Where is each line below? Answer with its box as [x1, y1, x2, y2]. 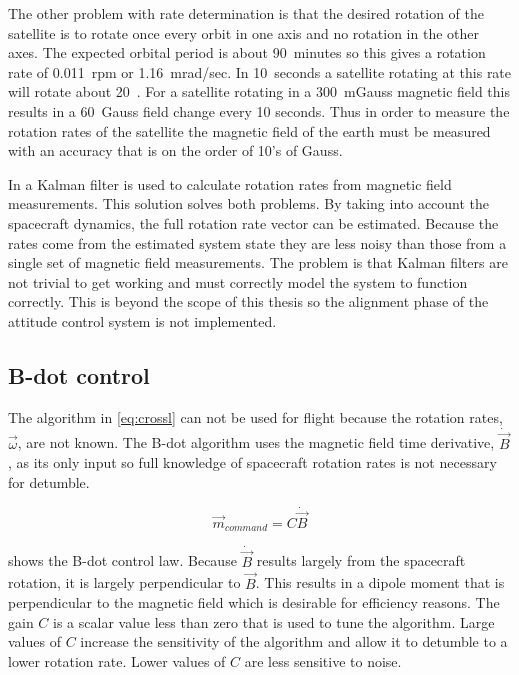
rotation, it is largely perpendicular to [8, 572, 241, 593]
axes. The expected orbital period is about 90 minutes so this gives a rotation [8, 42, 486, 63]
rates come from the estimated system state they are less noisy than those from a [8, 232, 507, 253]
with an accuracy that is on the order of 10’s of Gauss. [8, 140, 343, 161]
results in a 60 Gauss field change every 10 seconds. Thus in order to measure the [8, 100, 510, 121]
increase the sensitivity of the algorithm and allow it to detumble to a [80, 631, 508, 652]
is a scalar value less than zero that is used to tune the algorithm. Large [53, 611, 495, 632]
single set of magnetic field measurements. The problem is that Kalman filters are [8, 252, 508, 273]
